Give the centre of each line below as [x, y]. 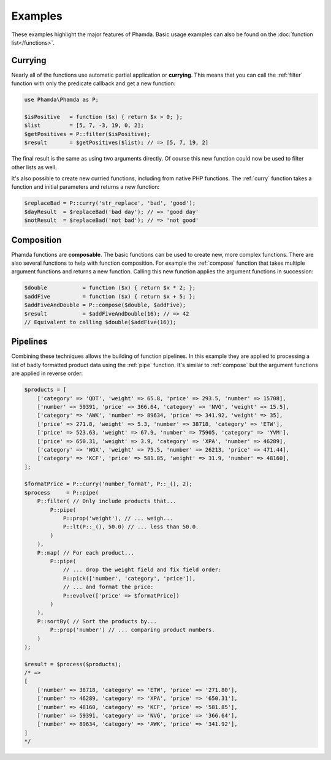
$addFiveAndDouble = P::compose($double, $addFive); [105, 305]
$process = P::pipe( [62, 492]
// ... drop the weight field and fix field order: [142, 570]
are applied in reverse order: [47, 373]
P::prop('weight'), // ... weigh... [118, 519]
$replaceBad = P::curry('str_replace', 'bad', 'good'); [110, 203]
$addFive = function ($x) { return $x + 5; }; [110, 296]
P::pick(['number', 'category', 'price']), [129, 578]
